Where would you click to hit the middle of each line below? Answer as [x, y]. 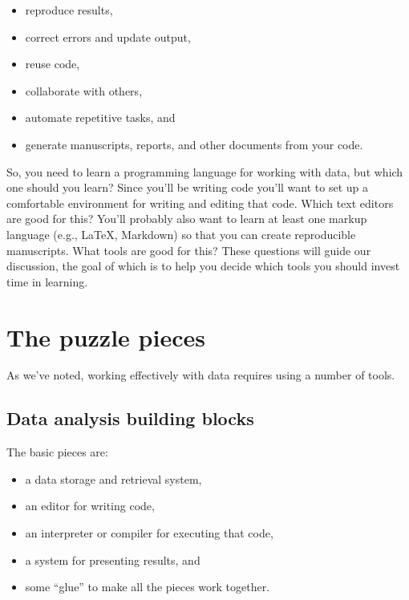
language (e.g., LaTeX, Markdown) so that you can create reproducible [181, 234]
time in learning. [47, 281]
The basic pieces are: [57, 452]
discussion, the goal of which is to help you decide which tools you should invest [203, 266]
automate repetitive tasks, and [100, 118]
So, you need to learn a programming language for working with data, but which [205, 171]
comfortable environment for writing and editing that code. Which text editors [200, 203]
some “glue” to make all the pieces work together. [148, 587]
